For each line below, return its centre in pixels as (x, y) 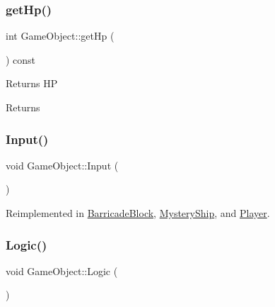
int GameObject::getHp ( (60, 36)
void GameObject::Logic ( (62, 270)
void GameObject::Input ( (62, 165)
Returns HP (32, 83)
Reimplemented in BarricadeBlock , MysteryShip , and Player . (138, 213)
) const (21, 59)
